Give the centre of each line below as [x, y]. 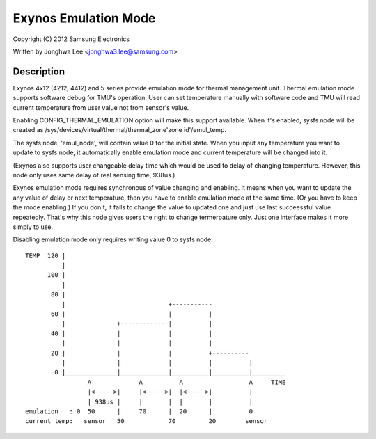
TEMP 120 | [46, 255]
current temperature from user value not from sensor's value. [101, 107]
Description [39, 71]
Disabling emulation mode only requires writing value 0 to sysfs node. [113, 239]
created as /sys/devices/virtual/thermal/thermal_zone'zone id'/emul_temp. [119, 130]
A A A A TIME [187, 382]
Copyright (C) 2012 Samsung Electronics [71, 39]
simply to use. [33, 227]
